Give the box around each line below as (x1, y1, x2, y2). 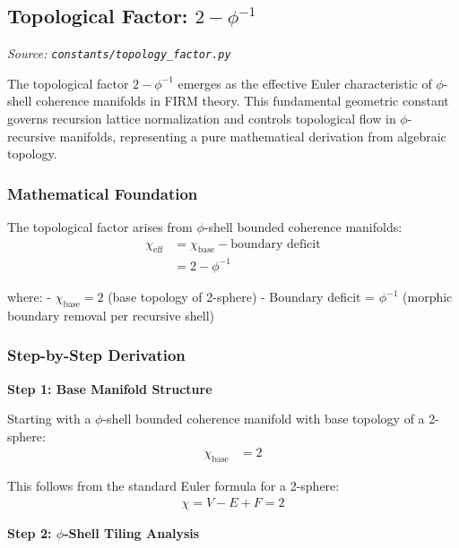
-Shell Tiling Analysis (64, 523, 200, 542)
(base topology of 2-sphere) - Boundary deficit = (108, 287, 376, 305)
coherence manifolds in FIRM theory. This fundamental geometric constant (35, 91, 449, 110)
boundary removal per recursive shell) (7, 305, 214, 324)
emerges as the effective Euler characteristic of (178, 73, 432, 92)
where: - (7, 287, 52, 305)
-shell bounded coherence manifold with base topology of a (102, 409, 425, 428)
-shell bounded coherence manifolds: (204, 218, 403, 236)
